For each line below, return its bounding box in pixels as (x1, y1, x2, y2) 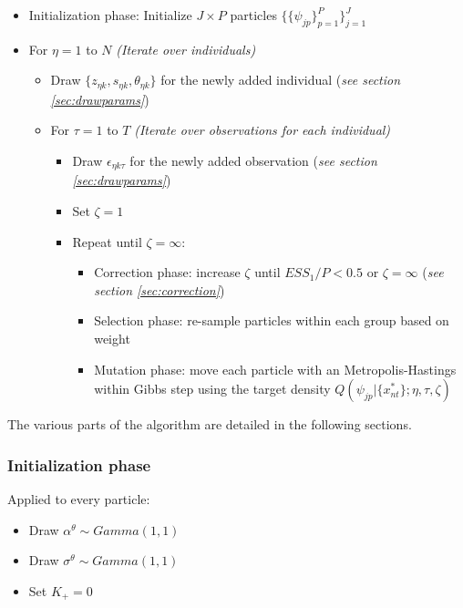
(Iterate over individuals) (116, 39, 256, 58)
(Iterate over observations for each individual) (134, 120, 391, 139)
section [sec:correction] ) (94, 280, 225, 299)
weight (94, 329, 130, 348)
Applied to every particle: (7, 489, 150, 509)
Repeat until (72, 232, 142, 251)
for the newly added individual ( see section (160, 70, 401, 89)
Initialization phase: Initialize (28, 5, 192, 24)
